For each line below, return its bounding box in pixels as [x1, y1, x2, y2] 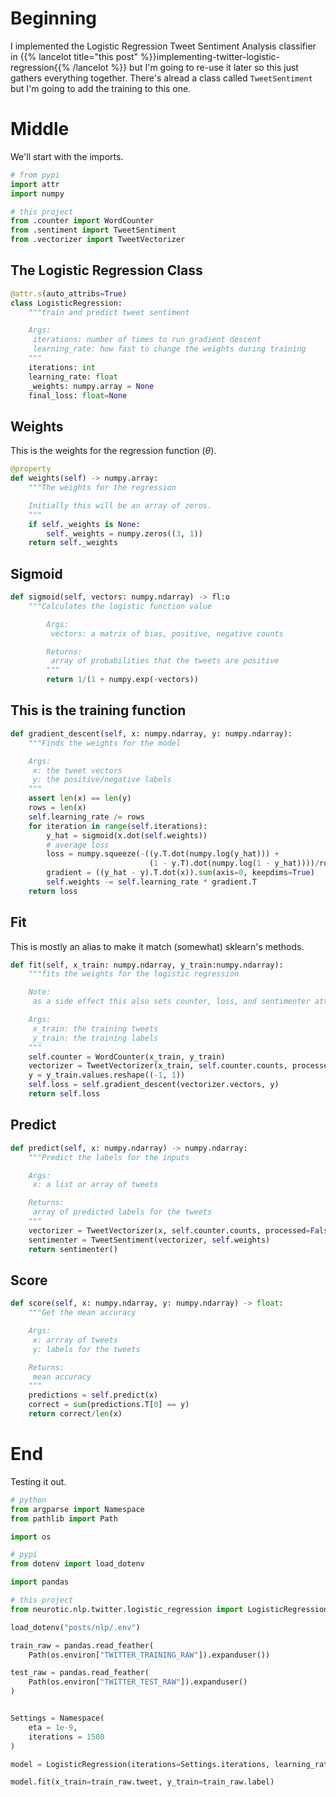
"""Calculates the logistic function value [28, 601, 213, 611]
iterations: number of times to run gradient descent [32, 335, 262, 345]
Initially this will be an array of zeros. [28, 500, 213, 511]
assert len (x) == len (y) [28, 793, 132, 804]
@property [10, 464, 52, 474]
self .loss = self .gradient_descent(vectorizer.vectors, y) [28, 1080, 280, 1090]
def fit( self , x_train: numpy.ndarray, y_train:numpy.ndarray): [10, 960, 284, 970]
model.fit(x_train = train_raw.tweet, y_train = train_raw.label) [10, 1777, 275, 1787]
